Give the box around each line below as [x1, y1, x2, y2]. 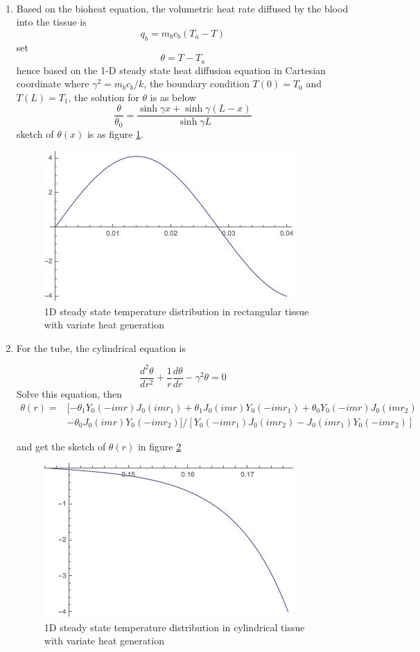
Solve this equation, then [16, 387, 122, 400]
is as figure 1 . [87, 127, 144, 141]
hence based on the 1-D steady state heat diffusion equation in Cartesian [16, 62, 326, 77]
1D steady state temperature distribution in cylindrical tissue [44, 619, 305, 634]
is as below [150, 89, 197, 104]
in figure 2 [137, 439, 182, 453]
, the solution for [68, 89, 139, 104]
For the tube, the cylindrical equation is [16, 340, 186, 355]
